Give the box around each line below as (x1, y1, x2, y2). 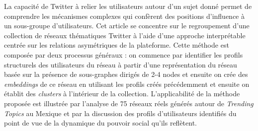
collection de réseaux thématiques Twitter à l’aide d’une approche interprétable (4, 30, 246, 40)
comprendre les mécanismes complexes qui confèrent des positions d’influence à (4, 10, 245, 21)
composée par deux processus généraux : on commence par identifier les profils (4, 49, 243, 60)
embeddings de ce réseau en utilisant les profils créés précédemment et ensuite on (4, 78, 250, 89)
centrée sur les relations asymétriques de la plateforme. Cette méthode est (4, 40, 229, 50)
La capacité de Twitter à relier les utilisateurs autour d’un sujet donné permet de (4, 1, 252, 11)
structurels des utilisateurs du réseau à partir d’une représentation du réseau (4, 59, 237, 69)
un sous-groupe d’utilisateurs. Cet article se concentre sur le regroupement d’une (4, 20, 250, 31)
